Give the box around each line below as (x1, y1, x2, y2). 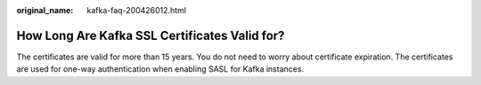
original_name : (16, 5, 74, 15)
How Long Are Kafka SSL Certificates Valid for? (16, 27, 285, 43)
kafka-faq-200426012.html (86, 5, 187, 15)
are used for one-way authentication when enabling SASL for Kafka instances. (16, 64, 305, 74)
